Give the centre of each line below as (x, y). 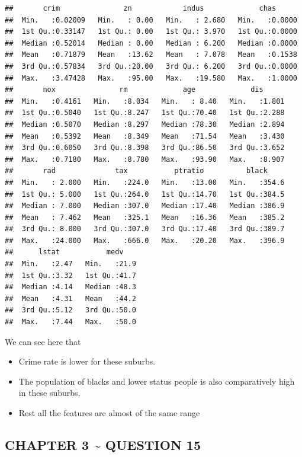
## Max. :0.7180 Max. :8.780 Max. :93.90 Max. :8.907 (145, 159)
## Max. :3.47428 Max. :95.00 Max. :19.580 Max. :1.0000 (151, 78)
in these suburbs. (49, 393)
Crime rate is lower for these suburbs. (87, 361)
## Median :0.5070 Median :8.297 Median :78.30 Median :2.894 (145, 124)
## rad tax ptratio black (136, 171)
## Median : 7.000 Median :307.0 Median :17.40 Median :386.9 (145, 206)
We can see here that (43, 341)
